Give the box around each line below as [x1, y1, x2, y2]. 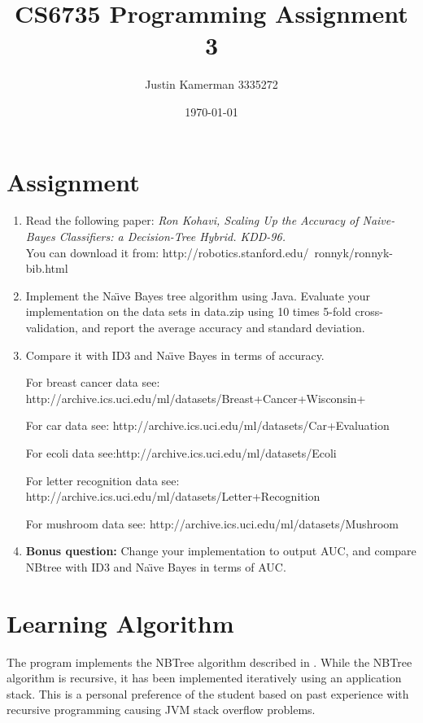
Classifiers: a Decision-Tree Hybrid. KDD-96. [59, 228, 286, 245]
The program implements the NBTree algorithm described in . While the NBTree [7, 653, 412, 670]
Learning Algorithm [7, 606, 234, 639]
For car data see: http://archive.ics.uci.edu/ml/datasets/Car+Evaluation [25, 417, 390, 434]
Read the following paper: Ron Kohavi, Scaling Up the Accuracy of [25, 212, 359, 229]
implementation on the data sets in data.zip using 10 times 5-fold [25, 303, 351, 320]
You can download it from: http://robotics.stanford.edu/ [25, 243, 309, 261]
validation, [25, 319, 78, 335]
